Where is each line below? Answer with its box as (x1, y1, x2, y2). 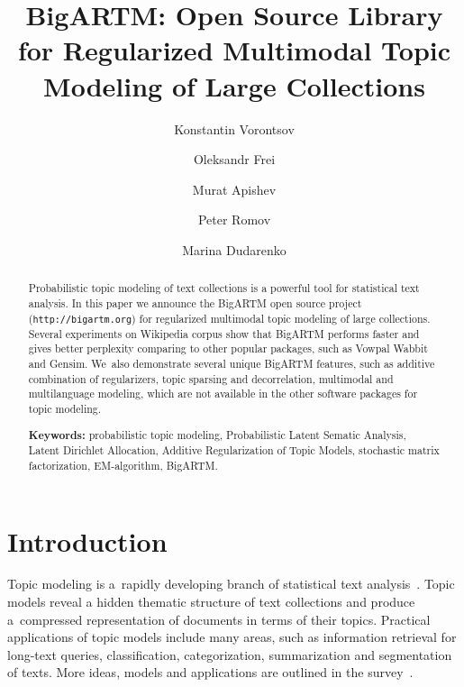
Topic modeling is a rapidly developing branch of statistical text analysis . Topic (7, 574, 455, 593)
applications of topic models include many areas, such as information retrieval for (7, 627, 457, 646)
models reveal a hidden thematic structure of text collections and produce (7, 592, 415, 611)
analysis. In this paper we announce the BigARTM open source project (28, 295, 362, 310)
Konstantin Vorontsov (174, 119, 295, 138)
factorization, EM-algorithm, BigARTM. (28, 457, 218, 472)
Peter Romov (197, 210, 271, 229)
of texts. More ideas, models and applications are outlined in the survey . (7, 663, 414, 682)
